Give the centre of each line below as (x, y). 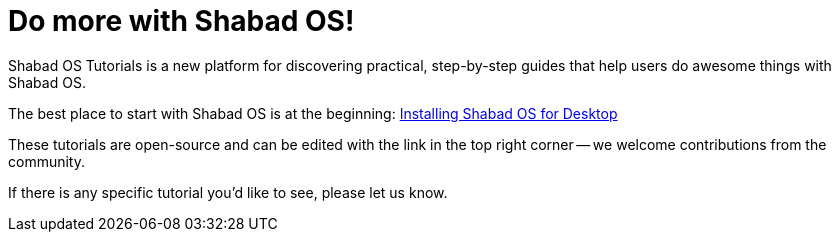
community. (46, 161)
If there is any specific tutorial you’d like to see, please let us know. (228, 192)
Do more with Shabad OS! (181, 21)
